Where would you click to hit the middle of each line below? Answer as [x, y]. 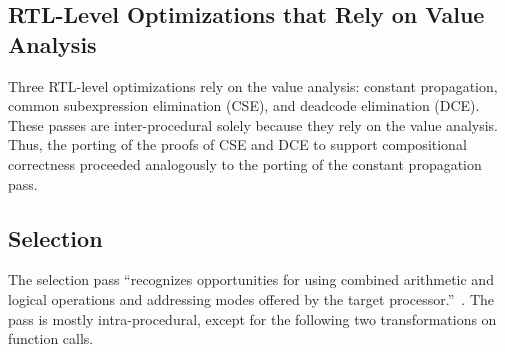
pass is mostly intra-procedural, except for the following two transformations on [252, 318]
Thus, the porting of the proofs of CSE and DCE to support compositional [237, 144]
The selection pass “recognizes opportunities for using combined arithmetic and [251, 279]
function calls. [51, 338]
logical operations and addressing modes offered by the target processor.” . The [251, 298]
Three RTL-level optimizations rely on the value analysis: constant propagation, [253, 85]
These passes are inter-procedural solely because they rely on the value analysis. [253, 124]
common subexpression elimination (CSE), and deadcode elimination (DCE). [244, 105]
